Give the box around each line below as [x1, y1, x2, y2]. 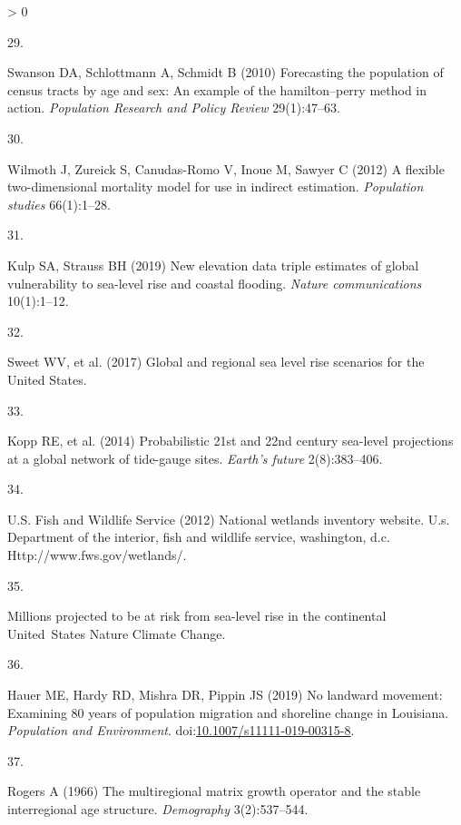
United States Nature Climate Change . [7, 624, 226, 643]
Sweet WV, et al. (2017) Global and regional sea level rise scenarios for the [7, 352, 425, 371]
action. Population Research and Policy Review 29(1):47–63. [7, 98, 341, 117]
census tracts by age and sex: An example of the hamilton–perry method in [7, 80, 427, 99]
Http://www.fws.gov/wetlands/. [7, 545, 187, 565]
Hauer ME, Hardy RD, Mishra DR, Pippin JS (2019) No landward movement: [7, 685, 443, 704]
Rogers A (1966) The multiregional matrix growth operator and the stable [7, 781, 421, 800]
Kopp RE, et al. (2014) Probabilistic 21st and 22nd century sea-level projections [7, 431, 454, 450]
